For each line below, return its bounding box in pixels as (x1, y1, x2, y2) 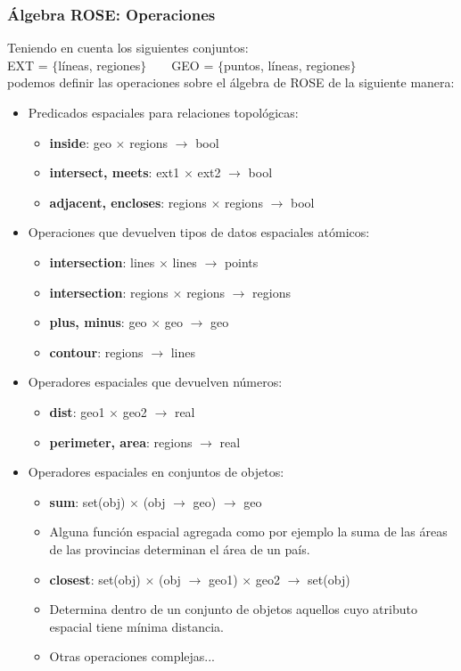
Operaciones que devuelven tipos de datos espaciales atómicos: (28, 223, 370, 241)
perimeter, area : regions (49, 432, 193, 451)
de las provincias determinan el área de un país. (49, 539, 310, 558)
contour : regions (49, 342, 144, 361)
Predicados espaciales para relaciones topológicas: (28, 103, 299, 121)
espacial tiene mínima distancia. (49, 617, 224, 635)
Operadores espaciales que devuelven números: (28, 372, 283, 391)
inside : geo (49, 133, 111, 151)
